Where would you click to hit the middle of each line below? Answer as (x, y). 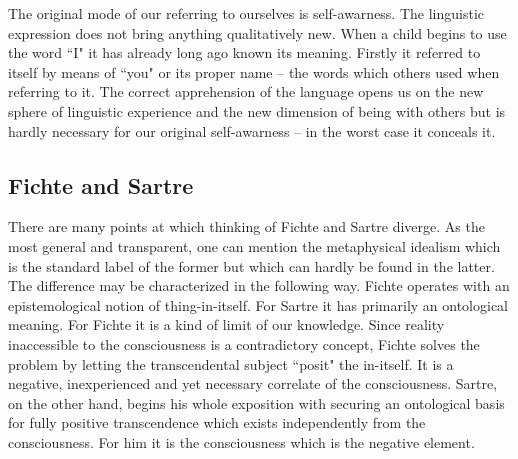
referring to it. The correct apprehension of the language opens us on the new (246, 91)
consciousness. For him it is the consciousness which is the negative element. (241, 441)
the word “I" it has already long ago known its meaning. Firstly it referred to (244, 52)
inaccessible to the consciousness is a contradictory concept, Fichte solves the (244, 343)
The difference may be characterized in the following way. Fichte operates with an (259, 285)
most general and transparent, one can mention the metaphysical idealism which (254, 245)
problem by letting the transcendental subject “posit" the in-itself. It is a (231, 363)
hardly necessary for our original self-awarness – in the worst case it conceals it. (252, 130)
